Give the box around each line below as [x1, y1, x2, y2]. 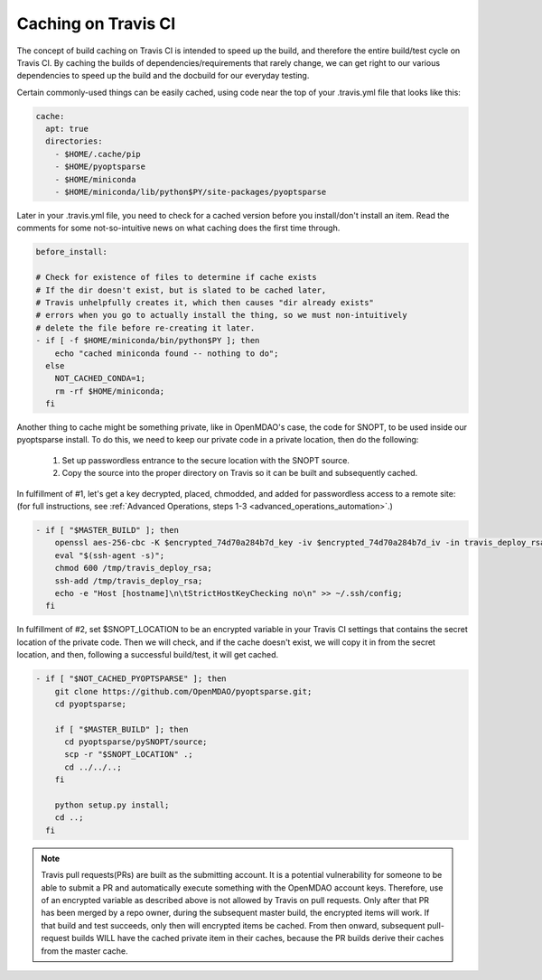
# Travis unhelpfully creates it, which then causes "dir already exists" [35, 297, 375, 307]
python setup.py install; [54, 800, 170, 810]
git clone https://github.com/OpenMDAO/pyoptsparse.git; [54, 686, 313, 696]
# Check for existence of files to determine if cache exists [35, 272, 317, 283]
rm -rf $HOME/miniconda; [54, 386, 165, 397]
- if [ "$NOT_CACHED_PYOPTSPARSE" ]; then [35, 674, 227, 684]
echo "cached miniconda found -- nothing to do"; [54, 348, 279, 359]
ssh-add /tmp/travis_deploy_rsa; [54, 575, 203, 586]
